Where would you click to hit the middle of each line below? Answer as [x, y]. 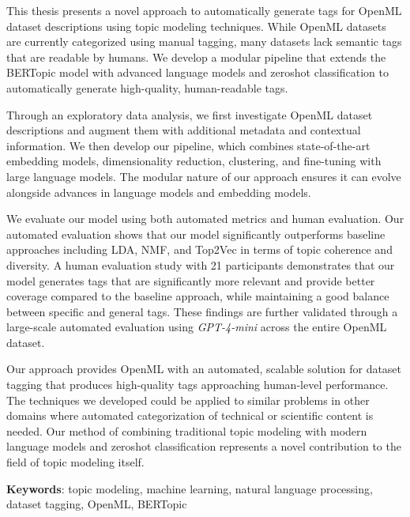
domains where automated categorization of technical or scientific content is [190, 415]
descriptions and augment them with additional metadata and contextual [184, 130]
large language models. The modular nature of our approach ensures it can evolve [204, 176]
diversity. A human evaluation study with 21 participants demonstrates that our [201, 264]
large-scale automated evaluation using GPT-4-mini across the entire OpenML [197, 327]
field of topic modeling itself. [75, 462]
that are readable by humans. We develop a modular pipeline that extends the [196, 57]
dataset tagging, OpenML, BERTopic [97, 504]
